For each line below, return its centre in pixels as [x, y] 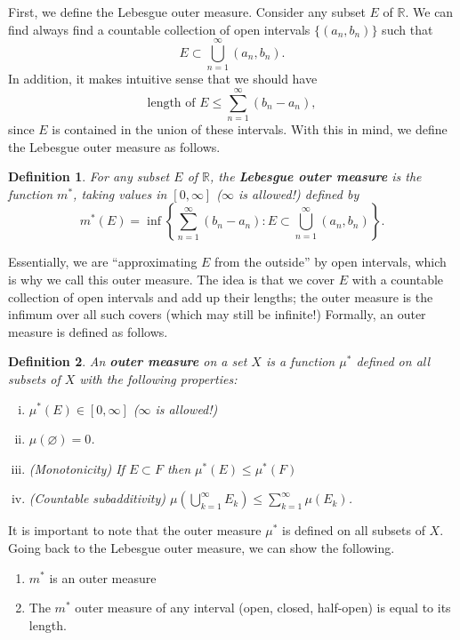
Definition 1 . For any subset [89, 176]
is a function [300, 361]
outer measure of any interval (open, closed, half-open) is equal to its [263, 608]
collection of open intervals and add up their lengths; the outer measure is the [221, 296]
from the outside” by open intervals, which [331, 262]
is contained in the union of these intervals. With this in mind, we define [250, 129]
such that [408, 29]
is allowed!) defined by [299, 193]
